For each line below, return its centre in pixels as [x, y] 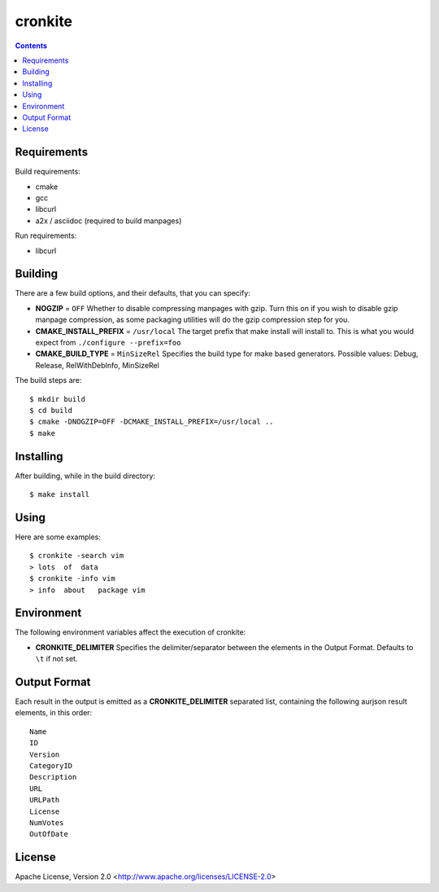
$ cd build [51, 410]
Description [53, 777]
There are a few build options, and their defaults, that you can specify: [133, 293]
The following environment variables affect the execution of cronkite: [130, 632]
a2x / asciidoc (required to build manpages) [109, 221]
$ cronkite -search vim [77, 556]
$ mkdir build [57, 399]
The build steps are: [48, 380]
